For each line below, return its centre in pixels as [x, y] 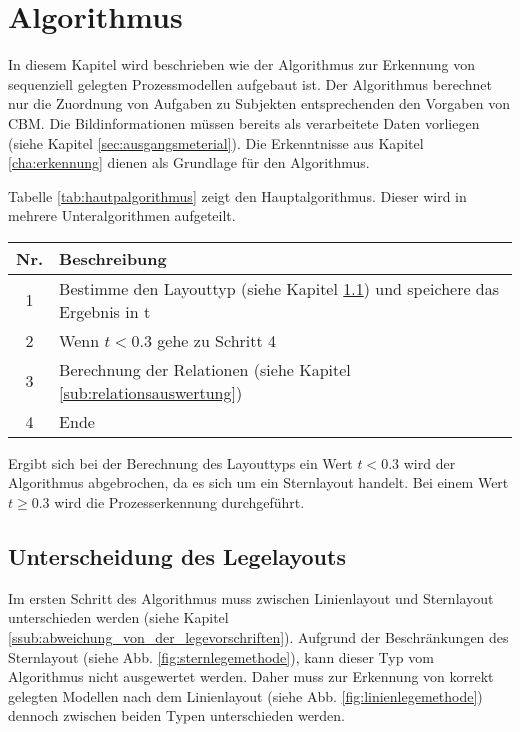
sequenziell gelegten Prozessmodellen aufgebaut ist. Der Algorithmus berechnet [250, 83]
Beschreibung [113, 258]
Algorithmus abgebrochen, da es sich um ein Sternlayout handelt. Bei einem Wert [258, 482]
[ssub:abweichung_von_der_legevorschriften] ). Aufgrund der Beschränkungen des [258, 637]
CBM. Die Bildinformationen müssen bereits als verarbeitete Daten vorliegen [244, 122]
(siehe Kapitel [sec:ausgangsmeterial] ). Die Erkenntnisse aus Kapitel [216, 142]
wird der [429, 462]
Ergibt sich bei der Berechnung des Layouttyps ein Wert [180, 462]
